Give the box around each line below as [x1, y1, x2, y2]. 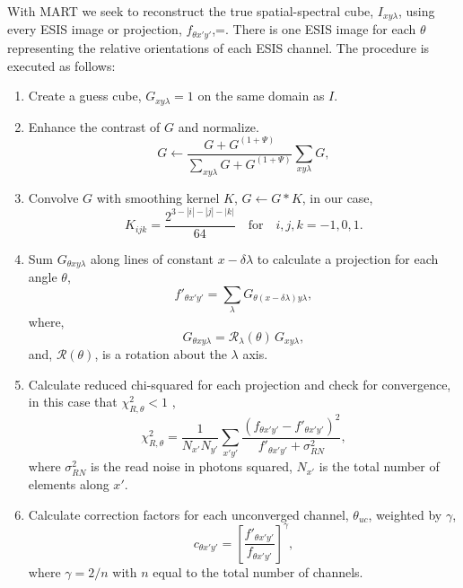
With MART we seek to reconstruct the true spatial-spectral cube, [7, 2, 374, 20]
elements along [28, 475, 109, 494]
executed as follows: [7, 56, 116, 75]
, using [397, 2, 435, 20]
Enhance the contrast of [28, 117, 161, 136]
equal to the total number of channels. [153, 562, 363, 581]
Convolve [28, 188, 79, 206]
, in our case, [301, 188, 373, 206]
